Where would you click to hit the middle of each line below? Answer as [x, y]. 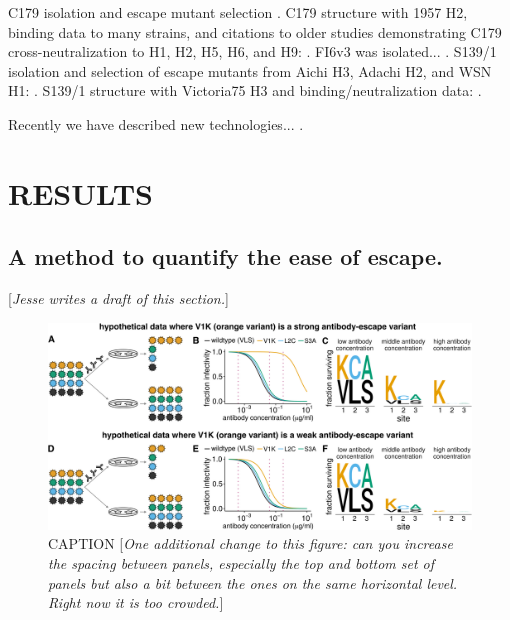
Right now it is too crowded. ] [136, 602]
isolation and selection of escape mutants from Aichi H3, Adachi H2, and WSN [250, 70]
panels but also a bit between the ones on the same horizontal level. [253, 582]
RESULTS [80, 192]
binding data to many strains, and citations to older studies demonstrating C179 [255, 31]
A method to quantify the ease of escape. [225, 256]
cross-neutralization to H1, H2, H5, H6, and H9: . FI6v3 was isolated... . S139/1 [252, 51]
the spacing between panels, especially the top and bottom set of [241, 562]
